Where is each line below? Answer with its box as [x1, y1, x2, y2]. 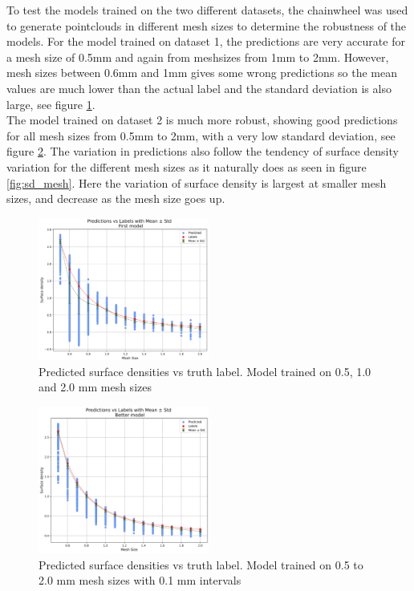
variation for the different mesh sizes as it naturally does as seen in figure [6, 158, 367, 175]
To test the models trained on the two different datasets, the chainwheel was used [6, 2, 408, 18]
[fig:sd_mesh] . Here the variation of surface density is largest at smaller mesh [6, 174, 387, 191]
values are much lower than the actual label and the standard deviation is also [6, 79, 392, 96]
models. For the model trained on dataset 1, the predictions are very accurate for [6, 33, 405, 50]
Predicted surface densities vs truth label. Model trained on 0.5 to [39, 556, 363, 573]
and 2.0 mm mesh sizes [39, 378, 152, 395]
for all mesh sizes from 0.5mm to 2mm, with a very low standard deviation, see [6, 127, 396, 144]
